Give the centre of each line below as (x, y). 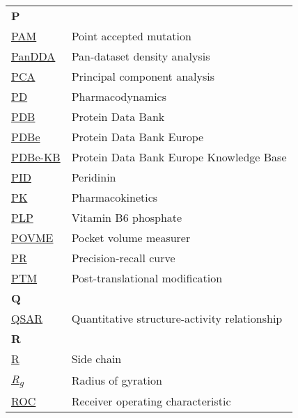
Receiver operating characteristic (151, 401)
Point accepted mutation (131, 36)
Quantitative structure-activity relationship (177, 318)
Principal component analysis (143, 76)
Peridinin (94, 177)
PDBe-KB (36, 157)
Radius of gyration (117, 380)
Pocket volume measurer (131, 238)
